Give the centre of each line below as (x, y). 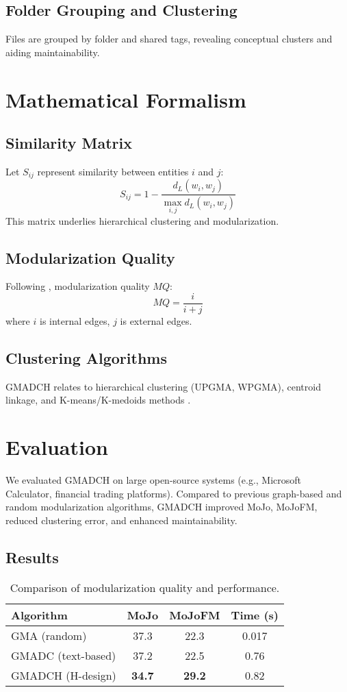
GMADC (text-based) (64, 655)
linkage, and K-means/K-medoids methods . (98, 400)
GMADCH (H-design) (64, 675)
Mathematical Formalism (126, 99)
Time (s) (255, 615)
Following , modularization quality (78, 286)
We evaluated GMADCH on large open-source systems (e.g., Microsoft (154, 480)
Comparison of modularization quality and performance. (145, 587)
